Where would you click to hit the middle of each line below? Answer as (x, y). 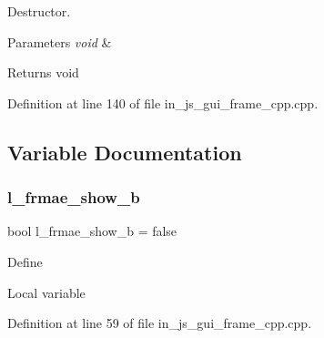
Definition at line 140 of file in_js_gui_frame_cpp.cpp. (163, 102)
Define (25, 261)
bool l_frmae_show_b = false (92, 231)
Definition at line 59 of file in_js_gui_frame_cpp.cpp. (160, 323)
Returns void (43, 72)
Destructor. (39, 11)
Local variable (46, 292)
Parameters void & (60, 41)
